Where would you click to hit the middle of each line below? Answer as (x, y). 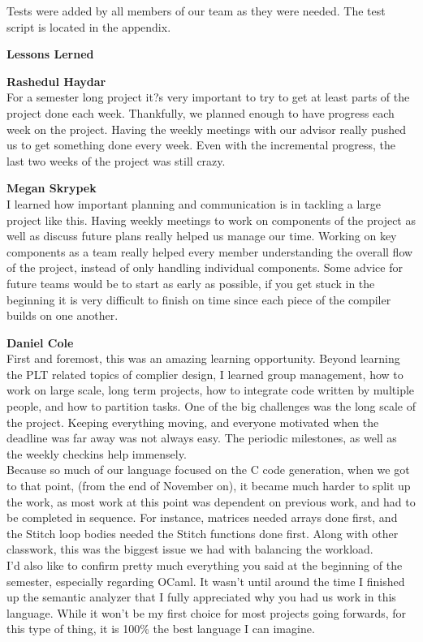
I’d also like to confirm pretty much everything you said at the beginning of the (205, 565)
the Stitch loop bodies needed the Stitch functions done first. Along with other (203, 533)
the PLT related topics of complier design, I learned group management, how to (205, 374)
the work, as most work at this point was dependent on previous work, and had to (211, 501)
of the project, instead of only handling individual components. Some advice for (205, 267)
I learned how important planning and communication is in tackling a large (194, 203)
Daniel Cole (40, 342)
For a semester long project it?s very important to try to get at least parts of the (208, 97)
